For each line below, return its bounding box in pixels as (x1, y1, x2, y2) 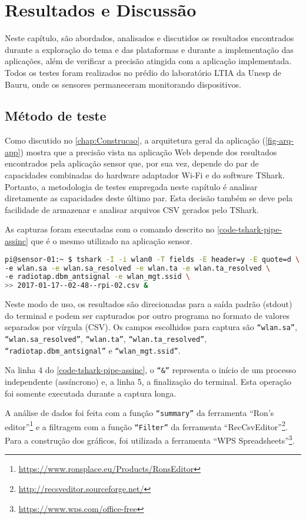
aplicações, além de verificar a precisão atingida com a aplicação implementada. (5, 55, 292, 67)
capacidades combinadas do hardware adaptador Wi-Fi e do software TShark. (5, 169, 285, 181)
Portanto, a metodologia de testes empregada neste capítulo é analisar (5, 180, 258, 192)
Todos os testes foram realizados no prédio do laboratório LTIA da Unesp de (5, 66, 281, 78)
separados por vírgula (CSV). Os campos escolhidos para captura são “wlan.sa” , (5, 321, 297, 333)
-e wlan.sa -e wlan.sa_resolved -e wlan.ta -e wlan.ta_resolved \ (5, 264, 271, 272)
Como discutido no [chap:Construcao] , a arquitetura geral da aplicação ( (5, 134, 265, 147)
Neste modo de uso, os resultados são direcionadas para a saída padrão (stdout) (5, 298, 292, 310)
